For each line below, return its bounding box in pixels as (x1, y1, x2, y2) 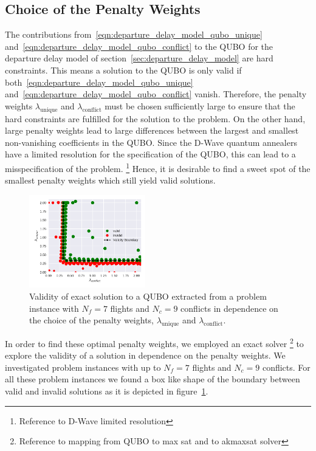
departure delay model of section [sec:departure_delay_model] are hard (5, 52, 273, 64)
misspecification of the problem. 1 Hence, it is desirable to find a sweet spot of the (5, 160, 311, 174)
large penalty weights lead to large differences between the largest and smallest (5, 124, 299, 137)
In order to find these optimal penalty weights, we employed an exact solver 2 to (5, 335, 304, 349)
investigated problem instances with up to (5, 360, 161, 373)
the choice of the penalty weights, (29, 314, 154, 326)
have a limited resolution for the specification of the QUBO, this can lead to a (5, 148, 296, 160)
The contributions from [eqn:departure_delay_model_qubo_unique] (5, 28, 263, 41)
